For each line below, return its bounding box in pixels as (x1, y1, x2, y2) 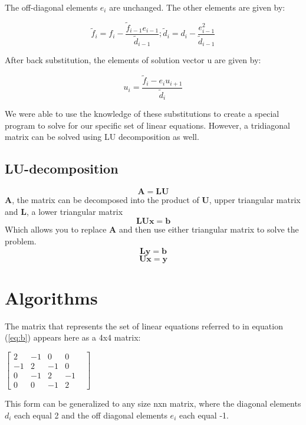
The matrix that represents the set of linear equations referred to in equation (5, 319, 283, 332)
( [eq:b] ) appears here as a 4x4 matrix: (5, 331, 141, 344)
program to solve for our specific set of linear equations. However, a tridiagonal (5, 119, 290, 131)
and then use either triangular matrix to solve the (119, 223, 299, 236)
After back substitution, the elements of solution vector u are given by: (5, 54, 261, 66)
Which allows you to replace (5, 223, 107, 236)
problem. (5, 234, 37, 247)
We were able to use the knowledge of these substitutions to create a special (5, 107, 279, 120)
